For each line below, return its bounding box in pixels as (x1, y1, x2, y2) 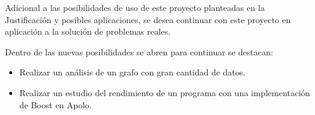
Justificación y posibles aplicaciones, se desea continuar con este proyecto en (5, 13, 291, 26)
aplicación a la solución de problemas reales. (5, 25, 171, 38)
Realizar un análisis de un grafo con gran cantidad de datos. (19, 66, 246, 78)
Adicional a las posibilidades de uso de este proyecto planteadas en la (5, 1, 265, 13)
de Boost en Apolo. (19, 98, 92, 111)
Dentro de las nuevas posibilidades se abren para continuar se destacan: (5, 45, 273, 58)
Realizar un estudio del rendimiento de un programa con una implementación (19, 86, 310, 99)
